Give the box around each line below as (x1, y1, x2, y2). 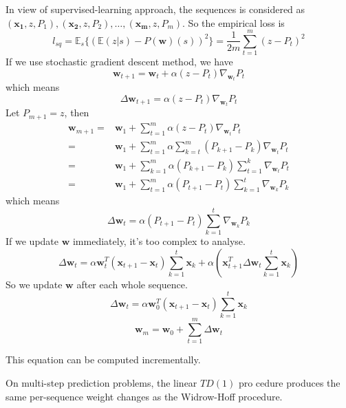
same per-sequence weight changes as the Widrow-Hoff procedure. (6, 389, 283, 403)
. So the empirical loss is (182, 15, 285, 30)
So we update (6, 277, 63, 291)
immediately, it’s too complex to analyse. (72, 233, 246, 248)
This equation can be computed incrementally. (6, 352, 201, 367)
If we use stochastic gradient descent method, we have (6, 54, 233, 69)
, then (64, 105, 89, 120)
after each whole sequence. (76, 277, 188, 291)
